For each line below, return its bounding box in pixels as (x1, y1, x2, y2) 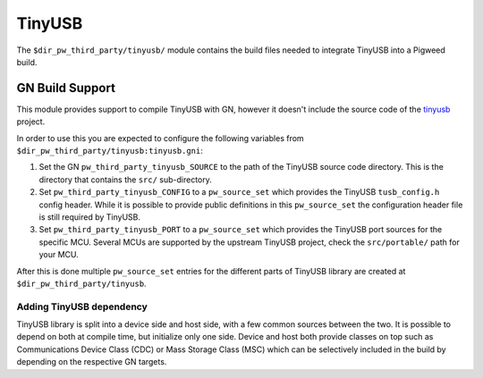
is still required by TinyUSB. (38, 211, 141, 223)
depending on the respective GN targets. (16, 357, 167, 367)
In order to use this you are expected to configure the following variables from (16, 132, 304, 143)
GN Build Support (16, 80, 116, 96)
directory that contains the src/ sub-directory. (38, 174, 212, 185)
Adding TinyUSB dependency (16, 300, 148, 313)
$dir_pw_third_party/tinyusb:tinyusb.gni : (16, 146, 203, 156)
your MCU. (38, 249, 80, 260)
